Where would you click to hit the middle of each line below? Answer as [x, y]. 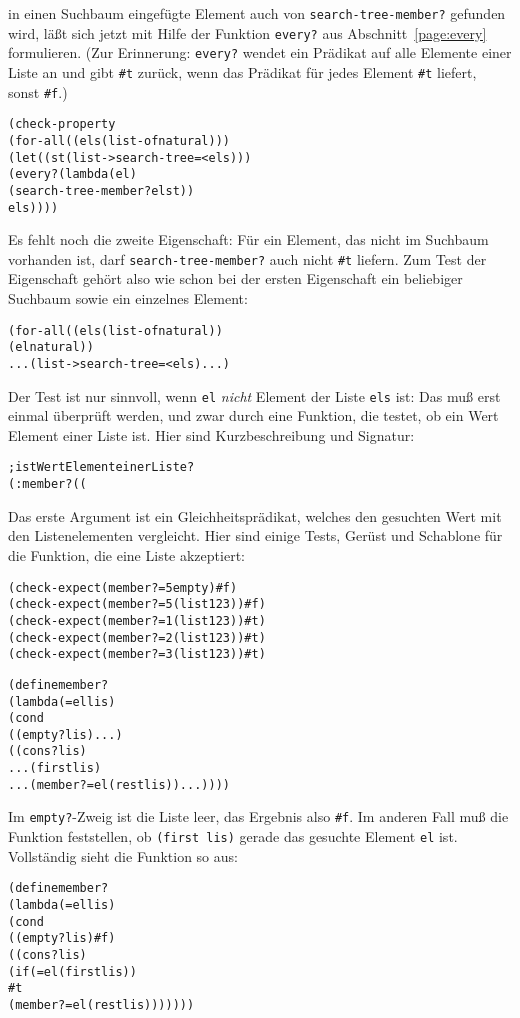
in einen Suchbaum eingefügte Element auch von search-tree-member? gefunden [257, 13]
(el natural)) [51, 347]
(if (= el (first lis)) [72, 971]
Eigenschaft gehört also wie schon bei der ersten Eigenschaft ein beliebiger [235, 278]
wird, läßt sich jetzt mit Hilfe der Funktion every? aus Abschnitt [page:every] [247, 32]
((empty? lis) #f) [62, 938]
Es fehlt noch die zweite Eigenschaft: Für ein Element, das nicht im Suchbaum [248, 239]
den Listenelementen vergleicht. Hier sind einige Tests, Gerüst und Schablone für [255, 535]
